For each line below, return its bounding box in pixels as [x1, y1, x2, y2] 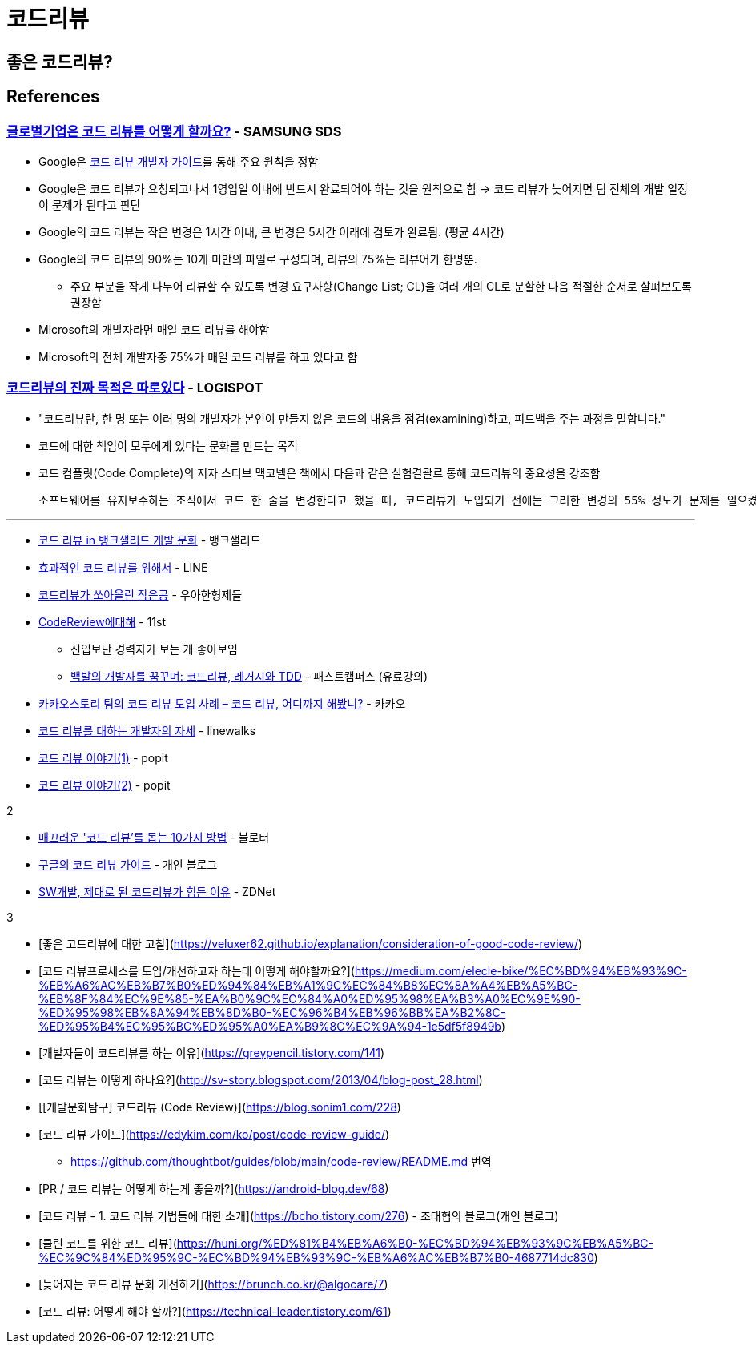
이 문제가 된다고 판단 [38, 197, 141, 211]
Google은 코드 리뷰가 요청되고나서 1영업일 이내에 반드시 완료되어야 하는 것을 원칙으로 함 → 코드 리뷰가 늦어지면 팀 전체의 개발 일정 [38, 181, 688, 195]
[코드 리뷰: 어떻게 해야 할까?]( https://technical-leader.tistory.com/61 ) [38, 1304, 392, 1318]
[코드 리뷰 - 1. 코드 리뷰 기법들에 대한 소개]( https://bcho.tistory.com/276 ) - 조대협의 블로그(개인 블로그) [38, 1208, 559, 1223]
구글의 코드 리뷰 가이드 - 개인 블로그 [38, 857, 218, 871]
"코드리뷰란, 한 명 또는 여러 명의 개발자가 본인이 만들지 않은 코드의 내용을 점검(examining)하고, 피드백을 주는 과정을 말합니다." [38, 411, 666, 425]
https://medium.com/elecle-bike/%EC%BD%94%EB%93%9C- [354, 963, 687, 978]
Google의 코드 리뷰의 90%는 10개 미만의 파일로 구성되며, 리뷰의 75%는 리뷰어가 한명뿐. [38, 251, 477, 266]
